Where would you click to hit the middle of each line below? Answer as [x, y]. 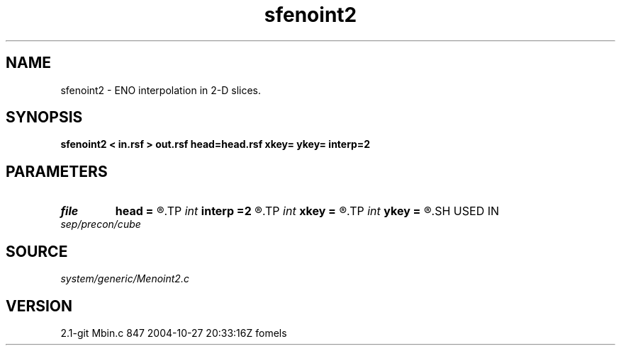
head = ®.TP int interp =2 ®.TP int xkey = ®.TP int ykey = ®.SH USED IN [307, 211]
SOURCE [37, 251]
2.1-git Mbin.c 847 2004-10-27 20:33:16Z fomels [174, 333]
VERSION [39, 306]
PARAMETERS [57, 171]
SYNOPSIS [44, 117]
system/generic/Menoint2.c [125, 279]
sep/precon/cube [101, 224]
